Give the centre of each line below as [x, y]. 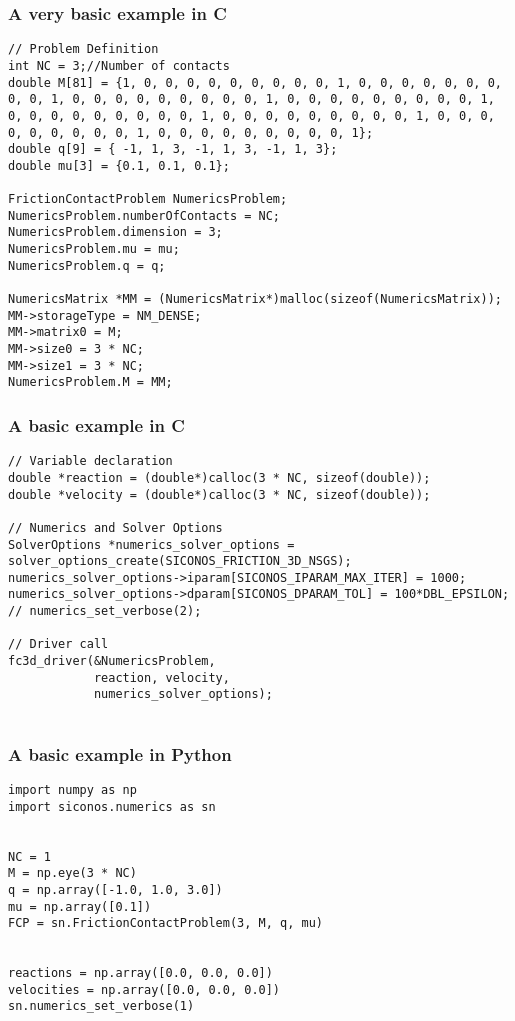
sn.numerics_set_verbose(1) [101, 1006]
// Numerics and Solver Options [115, 527]
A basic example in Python [120, 753]
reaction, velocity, [161, 677]
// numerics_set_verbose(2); [105, 611]
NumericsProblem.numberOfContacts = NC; [144, 215]
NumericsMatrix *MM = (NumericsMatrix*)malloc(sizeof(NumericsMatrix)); [255, 299]
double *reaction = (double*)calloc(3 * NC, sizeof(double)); [219, 477]
